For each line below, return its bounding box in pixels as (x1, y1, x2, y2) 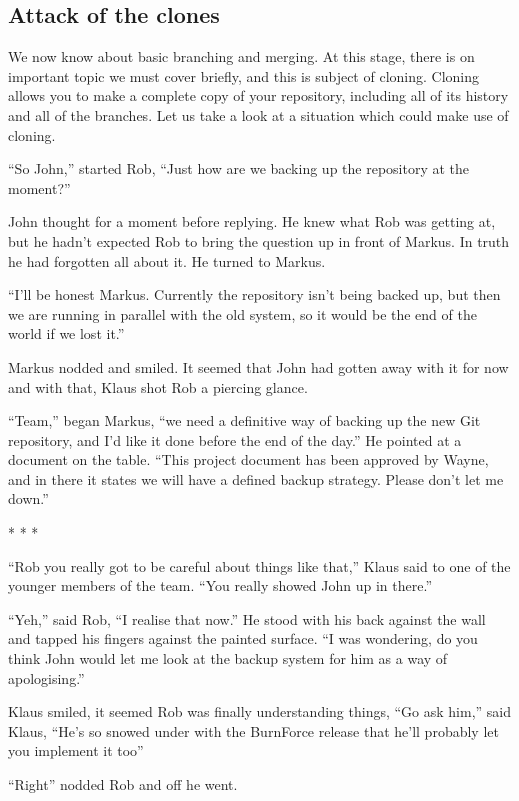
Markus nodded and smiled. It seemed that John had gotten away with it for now (8, 356, 509, 377)
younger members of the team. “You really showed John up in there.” (8, 575, 432, 596)
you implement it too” (8, 740, 144, 761)
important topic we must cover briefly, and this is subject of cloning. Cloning (8, 65, 480, 86)
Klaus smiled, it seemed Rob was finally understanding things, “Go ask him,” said (8, 701, 512, 722)
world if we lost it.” (8, 323, 125, 344)
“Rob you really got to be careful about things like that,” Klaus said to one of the (8, 555, 511, 576)
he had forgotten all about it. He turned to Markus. (8, 250, 326, 271)
